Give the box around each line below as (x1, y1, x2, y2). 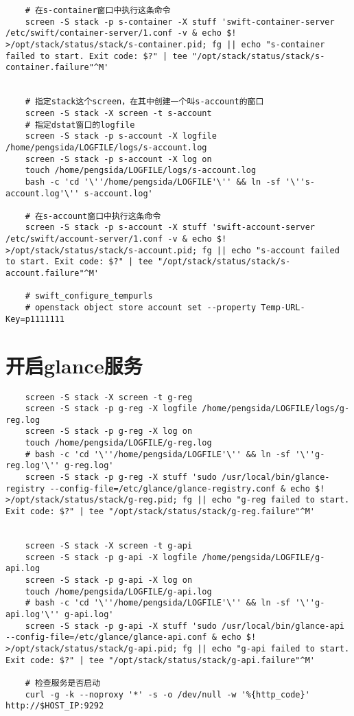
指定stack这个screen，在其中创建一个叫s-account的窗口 (34, 97, 264, 107)
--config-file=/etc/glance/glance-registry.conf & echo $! (49, 483, 325, 494)
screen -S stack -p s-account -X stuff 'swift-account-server (25, 222, 316, 233)
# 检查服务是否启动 (25, 678, 101, 688)
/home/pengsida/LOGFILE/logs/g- (202, 404, 350, 414)
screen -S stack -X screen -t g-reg (25, 392, 193, 402)
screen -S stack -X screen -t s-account (25, 108, 212, 118)
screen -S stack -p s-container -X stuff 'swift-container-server (25, 16, 335, 27)
